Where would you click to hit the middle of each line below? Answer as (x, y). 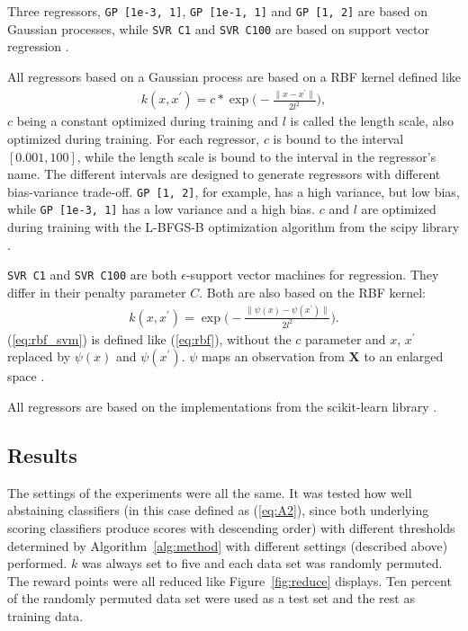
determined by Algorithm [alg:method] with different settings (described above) (228, 545)
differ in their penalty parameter (97, 292)
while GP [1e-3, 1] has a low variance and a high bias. (161, 209)
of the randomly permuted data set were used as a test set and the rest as (211, 598)
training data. (45, 616)
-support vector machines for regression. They (312, 275)
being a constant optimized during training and (148, 121)
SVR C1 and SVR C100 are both (92, 275)
